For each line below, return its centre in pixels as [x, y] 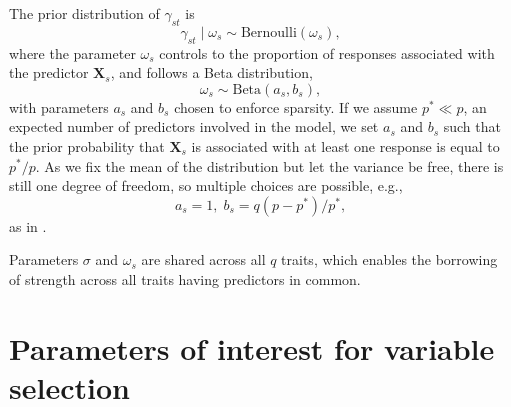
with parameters [59, 106]
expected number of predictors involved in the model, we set [194, 126]
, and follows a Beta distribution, [211, 72]
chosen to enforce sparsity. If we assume [296, 106]
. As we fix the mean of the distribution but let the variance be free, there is [269, 165]
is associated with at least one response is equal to [345, 145]
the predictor [49, 72]
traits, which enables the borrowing [389, 259]
